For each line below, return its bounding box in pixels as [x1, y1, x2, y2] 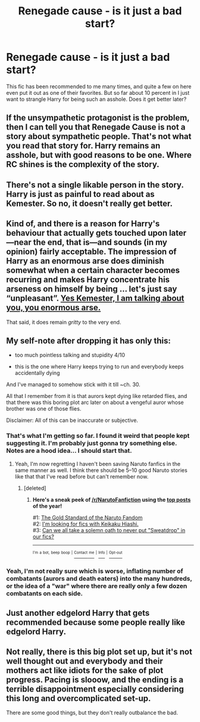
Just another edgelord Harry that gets [6, 607, 150, 618]
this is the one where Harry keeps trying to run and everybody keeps [14, 363, 184, 371]
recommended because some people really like [6, 617, 186, 627]
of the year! [32, 502, 62, 510]
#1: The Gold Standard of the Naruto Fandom [32, 514, 143, 521]
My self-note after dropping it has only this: [6, 335, 171, 345]
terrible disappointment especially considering [6, 684, 185, 694]
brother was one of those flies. [6, 405, 82, 412]
